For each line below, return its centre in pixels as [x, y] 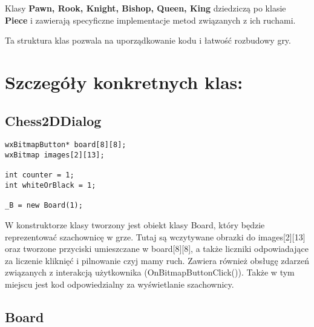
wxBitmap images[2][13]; [55, 155]
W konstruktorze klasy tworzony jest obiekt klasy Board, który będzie [135, 224]
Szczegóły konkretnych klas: [124, 81]
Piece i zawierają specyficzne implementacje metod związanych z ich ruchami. [150, 20]
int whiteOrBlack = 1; [51, 185]
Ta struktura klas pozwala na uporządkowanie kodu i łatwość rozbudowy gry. [148, 40]
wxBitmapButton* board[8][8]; [66, 145]
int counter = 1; [40, 175]
